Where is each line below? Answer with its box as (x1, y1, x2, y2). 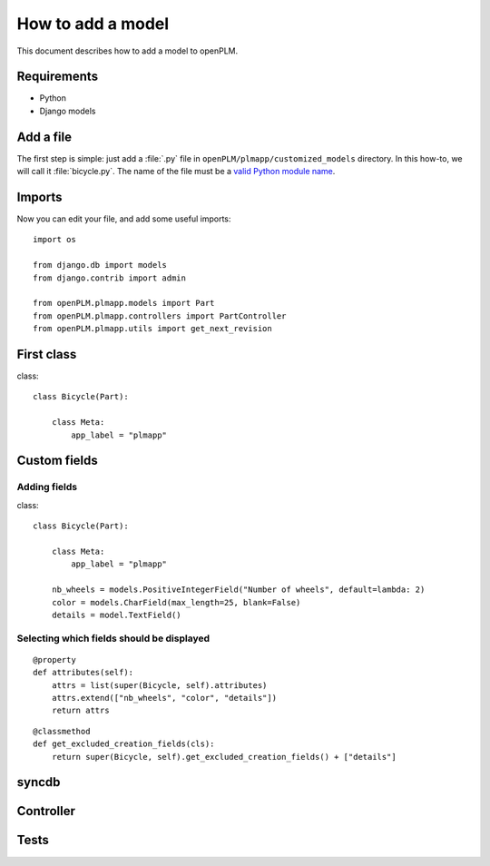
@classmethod (33, 726, 91, 736)
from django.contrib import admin (33, 272, 186, 283)
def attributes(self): (33, 667, 134, 678)
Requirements (16, 69, 99, 84)
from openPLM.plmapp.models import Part (33, 298, 215, 309)
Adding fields (16, 481, 78, 494)
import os (33, 234, 76, 245)
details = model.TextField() (51, 609, 181, 620)
